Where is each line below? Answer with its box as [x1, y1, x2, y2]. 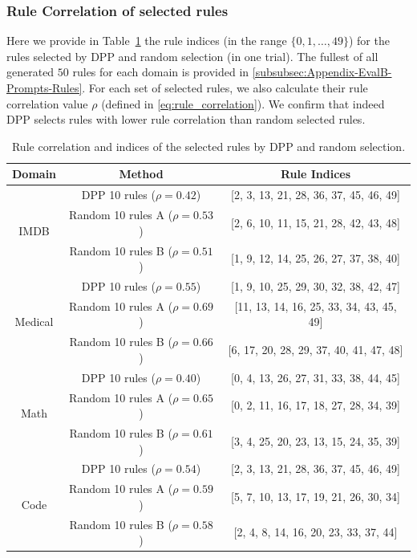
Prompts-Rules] [6, 79, 83, 96]
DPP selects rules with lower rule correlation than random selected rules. [6, 111, 366, 128]
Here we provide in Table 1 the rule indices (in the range [6, 32, 287, 49]
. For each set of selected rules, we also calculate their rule [82, 79, 368, 96]
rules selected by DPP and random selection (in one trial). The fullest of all [6, 47, 379, 64]
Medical [14, 313, 54, 330]
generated [6, 63, 55, 80]
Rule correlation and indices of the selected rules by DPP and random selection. [11, 137, 406, 154]
